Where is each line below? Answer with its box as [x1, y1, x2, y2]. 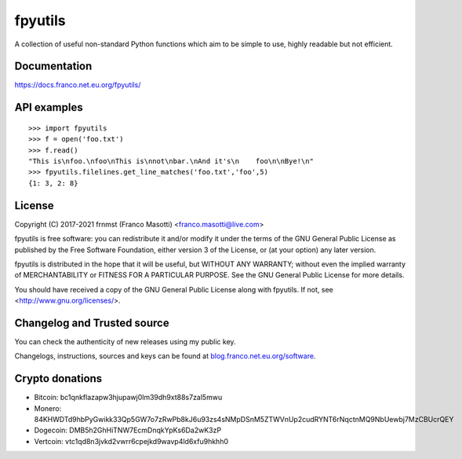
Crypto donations [14, 372, 103, 385]
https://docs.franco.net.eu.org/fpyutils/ [14, 80, 141, 90]
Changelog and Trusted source [14, 316, 169, 329]
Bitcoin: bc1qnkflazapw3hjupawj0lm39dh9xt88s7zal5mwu [34, 393, 223, 402]
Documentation [14, 60, 93, 73]
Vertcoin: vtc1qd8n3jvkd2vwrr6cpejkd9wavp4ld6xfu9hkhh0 [34, 436, 229, 446]
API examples [14, 101, 83, 114]
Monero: [34, 403, 62, 413]
